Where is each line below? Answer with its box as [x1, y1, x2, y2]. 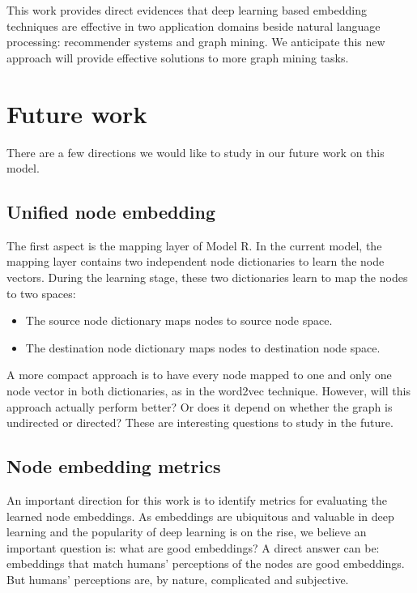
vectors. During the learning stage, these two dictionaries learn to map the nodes [6, 269, 408, 286]
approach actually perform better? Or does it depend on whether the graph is [6, 398, 393, 415]
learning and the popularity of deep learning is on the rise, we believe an [6, 523, 367, 540]
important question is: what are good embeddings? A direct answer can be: [6, 539, 380, 556]
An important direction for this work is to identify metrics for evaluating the [6, 492, 387, 509]
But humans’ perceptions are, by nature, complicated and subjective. [6, 571, 349, 587]
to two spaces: [6, 284, 76, 301]
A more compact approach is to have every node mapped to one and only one [6, 366, 392, 383]
